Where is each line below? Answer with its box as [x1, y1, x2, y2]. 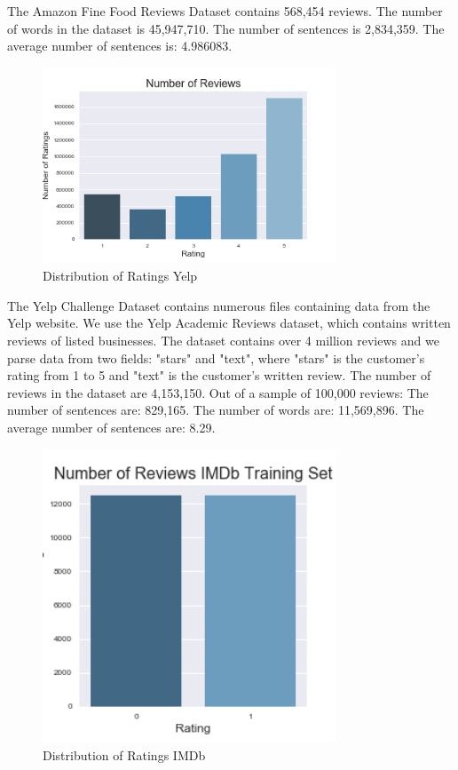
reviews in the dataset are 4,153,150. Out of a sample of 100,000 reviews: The [7, 383, 429, 401]
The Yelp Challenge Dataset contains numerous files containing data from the [7, 296, 430, 314]
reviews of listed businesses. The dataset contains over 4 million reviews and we [7, 330, 439, 349]
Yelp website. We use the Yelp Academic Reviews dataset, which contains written [7, 314, 451, 332]
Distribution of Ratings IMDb [43, 746, 206, 765]
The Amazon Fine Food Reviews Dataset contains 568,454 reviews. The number [7, 2, 443, 20]
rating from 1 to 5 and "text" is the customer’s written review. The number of [7, 366, 431, 385]
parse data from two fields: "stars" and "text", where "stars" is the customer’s [7, 348, 425, 367]
